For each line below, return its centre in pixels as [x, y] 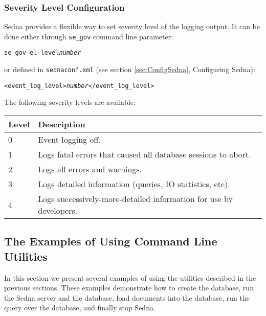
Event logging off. [70, 140]
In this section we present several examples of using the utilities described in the [130, 277]
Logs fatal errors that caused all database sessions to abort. [145, 154]
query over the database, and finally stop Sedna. [80, 308]
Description [62, 124]
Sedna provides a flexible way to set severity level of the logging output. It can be [132, 26]
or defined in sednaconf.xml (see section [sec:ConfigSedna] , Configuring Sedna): [130, 69]
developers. [58, 211]
